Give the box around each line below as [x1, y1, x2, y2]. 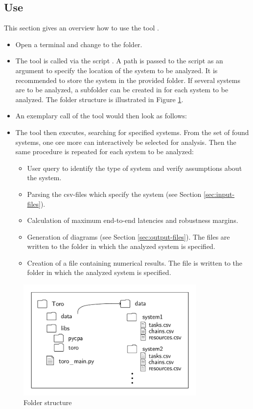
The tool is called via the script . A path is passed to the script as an [15, 55, 223, 66]
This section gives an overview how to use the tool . [4, 23, 159, 33]
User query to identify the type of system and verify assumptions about [27, 163, 242, 173]
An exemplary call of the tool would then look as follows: [15, 110, 187, 121]
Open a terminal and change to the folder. [15, 39, 142, 49]
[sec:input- [204, 189, 235, 199]
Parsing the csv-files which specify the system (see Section [27, 189, 202, 199]
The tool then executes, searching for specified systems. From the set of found [15, 127, 249, 137]
